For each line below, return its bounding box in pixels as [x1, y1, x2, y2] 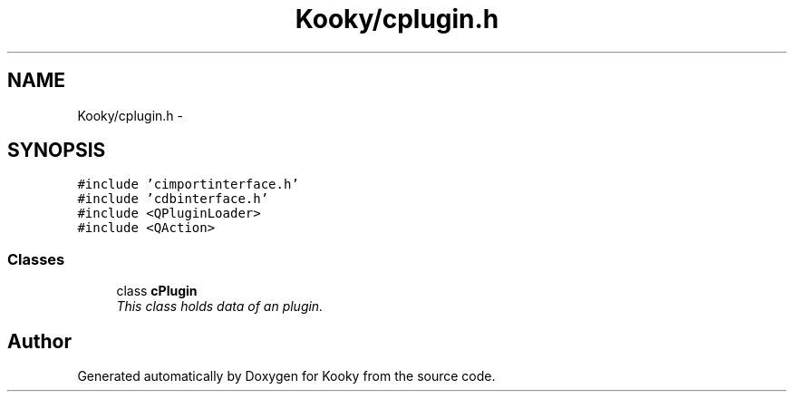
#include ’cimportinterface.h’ [77, 177, 299, 192]
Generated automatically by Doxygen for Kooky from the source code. [77, 368, 496, 384]
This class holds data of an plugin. [116, 298, 324, 315]
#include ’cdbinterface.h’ [77, 191, 269, 207]
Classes [7, 249, 65, 268]
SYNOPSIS [7, 139, 106, 162]
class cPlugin [116, 283, 198, 299]
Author [7, 329, 72, 353]
